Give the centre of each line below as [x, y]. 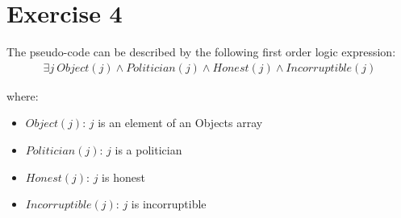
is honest [123, 177]
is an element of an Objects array [180, 123]
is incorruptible [169, 204]
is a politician [148, 149]
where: [23, 95]
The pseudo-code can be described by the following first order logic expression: [201, 52]
